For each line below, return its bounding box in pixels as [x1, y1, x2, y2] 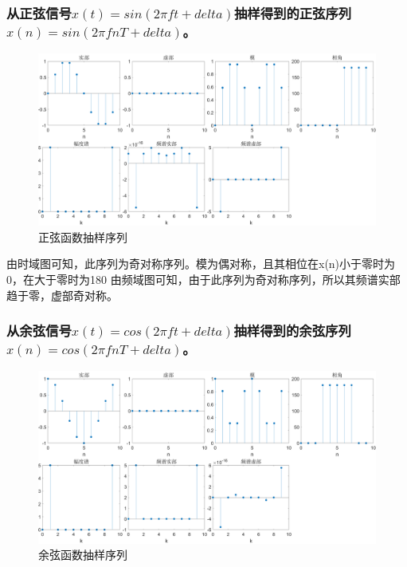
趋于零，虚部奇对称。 [6, 286, 118, 303]
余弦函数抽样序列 [38, 546, 127, 563]
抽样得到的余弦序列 [233, 321, 351, 341]
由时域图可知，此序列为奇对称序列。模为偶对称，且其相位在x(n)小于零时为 [6, 255, 396, 272]
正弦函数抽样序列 [38, 228, 127, 245]
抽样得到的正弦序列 [233, 2, 352, 22]
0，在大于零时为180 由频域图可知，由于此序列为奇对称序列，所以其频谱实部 [6, 271, 401, 288]
